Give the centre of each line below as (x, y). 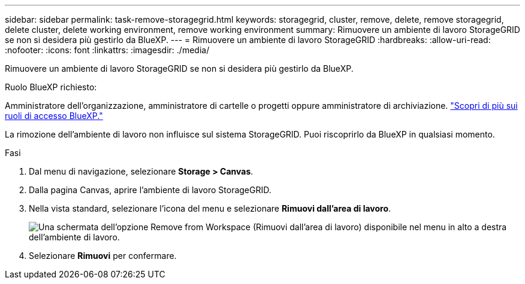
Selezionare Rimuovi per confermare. (103, 256)
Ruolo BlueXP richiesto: (51, 87)
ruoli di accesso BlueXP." (54, 116)
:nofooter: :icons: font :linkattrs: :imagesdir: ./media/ (107, 50)
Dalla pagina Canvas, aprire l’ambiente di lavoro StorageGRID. (150, 190)
